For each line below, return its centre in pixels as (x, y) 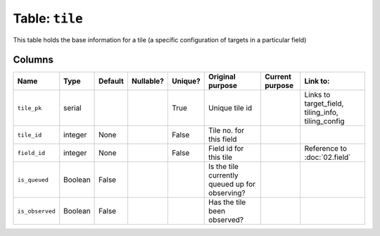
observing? (227, 193)
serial (72, 108)
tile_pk (30, 108)
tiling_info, (322, 113)
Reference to (326, 149)
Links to (317, 95)
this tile (220, 157)
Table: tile (48, 18)
